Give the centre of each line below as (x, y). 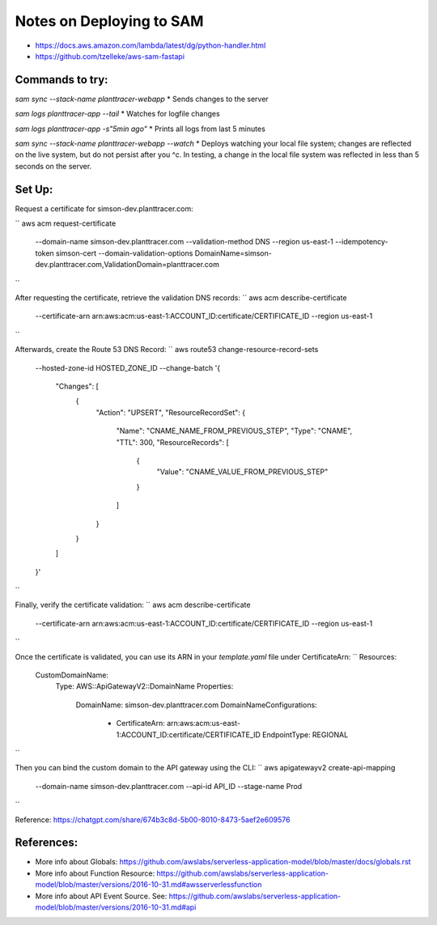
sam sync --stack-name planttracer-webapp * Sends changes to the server (142, 99)
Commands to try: (62, 80)
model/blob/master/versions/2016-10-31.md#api (116, 907)
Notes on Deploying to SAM (109, 21)
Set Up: (34, 189)
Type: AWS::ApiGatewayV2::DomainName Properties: (144, 686)
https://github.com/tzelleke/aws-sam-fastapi (110, 56)
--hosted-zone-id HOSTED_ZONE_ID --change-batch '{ (128, 367)
